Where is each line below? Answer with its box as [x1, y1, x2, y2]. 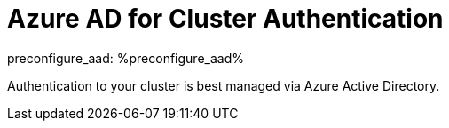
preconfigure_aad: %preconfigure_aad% [7, 50, 244, 66]
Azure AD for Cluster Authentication [7, 4, 444, 34]
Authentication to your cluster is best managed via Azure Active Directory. [7, 77, 440, 93]
